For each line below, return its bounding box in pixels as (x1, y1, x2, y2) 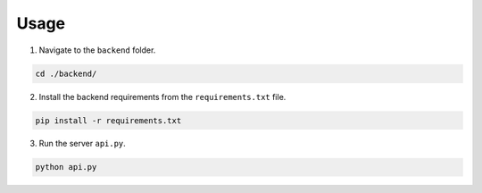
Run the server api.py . (38, 138, 127, 149)
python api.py (35, 162, 97, 172)
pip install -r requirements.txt (35, 115, 182, 125)
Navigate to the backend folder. (38, 45, 156, 55)
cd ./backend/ (35, 68, 97, 79)
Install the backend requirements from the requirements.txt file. (38, 91, 287, 102)
